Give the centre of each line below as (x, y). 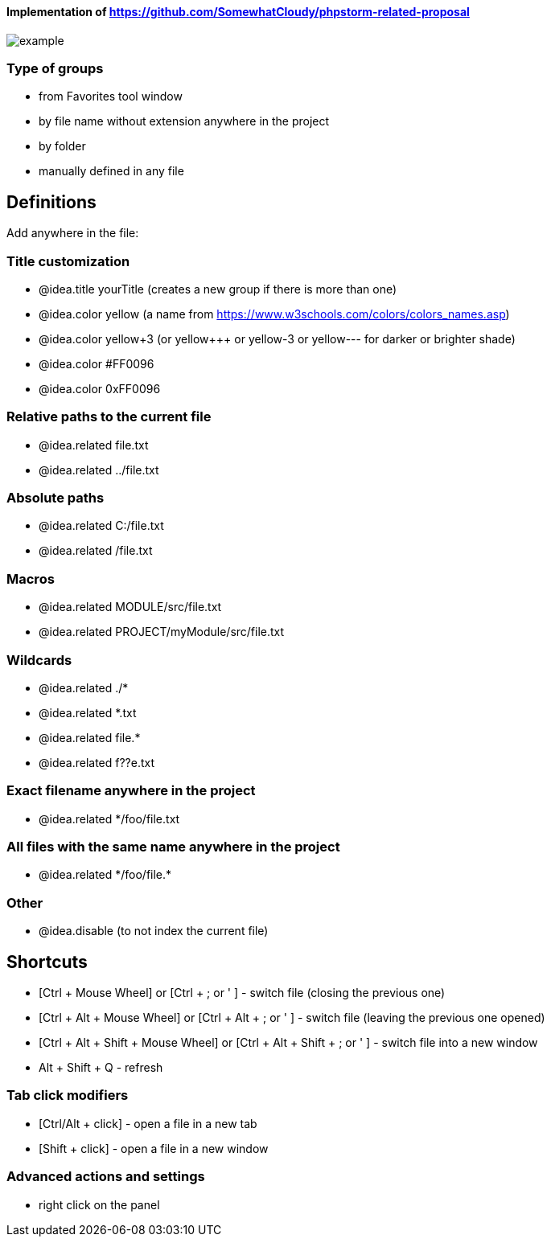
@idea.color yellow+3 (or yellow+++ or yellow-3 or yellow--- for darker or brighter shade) (277, 338)
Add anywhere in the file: (73, 233)
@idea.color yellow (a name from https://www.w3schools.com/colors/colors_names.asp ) (274, 314)
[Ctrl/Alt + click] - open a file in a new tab (148, 1123)
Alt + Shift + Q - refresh (101, 1068)
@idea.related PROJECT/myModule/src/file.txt (162, 632)
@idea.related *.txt (88, 712)
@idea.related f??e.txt (97, 762)
